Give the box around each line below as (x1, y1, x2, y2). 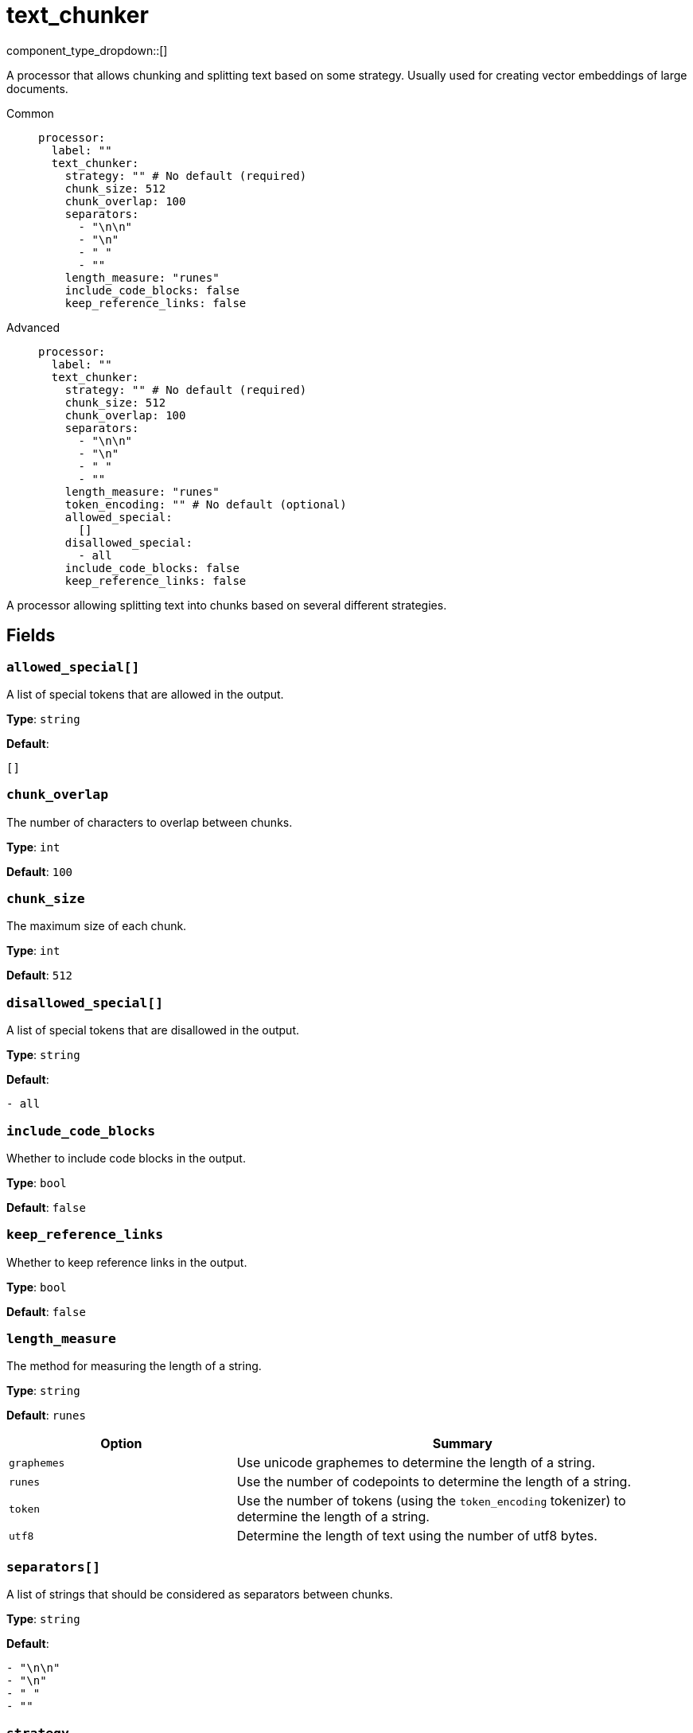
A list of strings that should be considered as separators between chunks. (6, 1587, 393, 1602)
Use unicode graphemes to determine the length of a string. (236, 1455, 596, 1471)
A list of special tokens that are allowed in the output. (6, 687, 284, 701)
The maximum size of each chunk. (6, 919, 187, 933)
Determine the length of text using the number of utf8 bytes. (236, 1528, 598, 1544)
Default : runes (6, 1408, 86, 1423)
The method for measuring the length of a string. (6, 1359, 262, 1373)
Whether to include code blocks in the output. (6, 1151, 246, 1165)
